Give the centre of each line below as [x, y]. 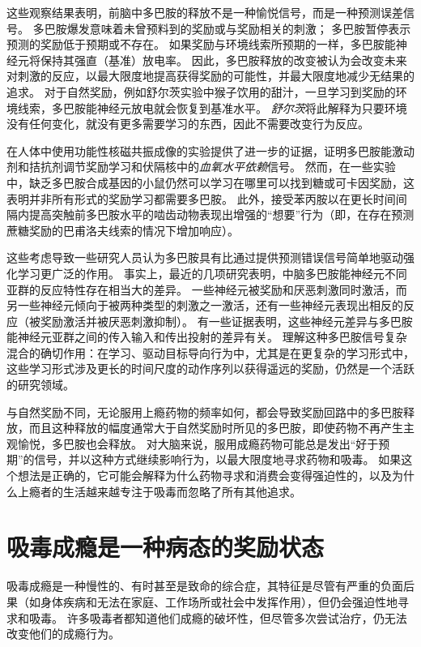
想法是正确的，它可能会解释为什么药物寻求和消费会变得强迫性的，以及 [204, 476]
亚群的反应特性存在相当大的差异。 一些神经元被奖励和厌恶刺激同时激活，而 [207, 289]
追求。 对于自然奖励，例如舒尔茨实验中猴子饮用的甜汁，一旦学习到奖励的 [201, 91]
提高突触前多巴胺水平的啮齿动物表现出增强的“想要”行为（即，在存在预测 [221, 214]
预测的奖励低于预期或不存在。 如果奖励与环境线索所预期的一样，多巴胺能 [201, 44]
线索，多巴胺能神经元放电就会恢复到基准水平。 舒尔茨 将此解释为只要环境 [212, 107]
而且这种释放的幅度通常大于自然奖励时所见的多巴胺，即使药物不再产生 [216, 428]
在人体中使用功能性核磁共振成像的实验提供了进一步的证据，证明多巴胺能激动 [210, 150]
